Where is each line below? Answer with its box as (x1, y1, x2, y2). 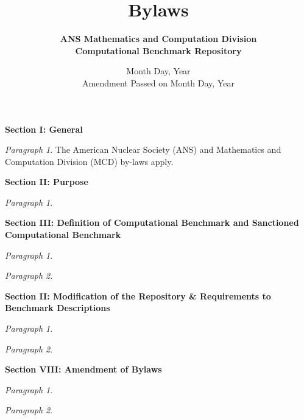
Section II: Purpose (5, 175, 88, 188)
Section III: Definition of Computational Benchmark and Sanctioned (5, 216, 299, 229)
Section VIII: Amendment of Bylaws (5, 363, 162, 376)
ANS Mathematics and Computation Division (60, 32, 257, 45)
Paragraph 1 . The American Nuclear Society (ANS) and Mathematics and (5, 143, 281, 156)
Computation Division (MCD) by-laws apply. (5, 155, 174, 167)
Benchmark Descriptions (5, 301, 110, 314)
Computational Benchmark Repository (75, 44, 242, 57)
